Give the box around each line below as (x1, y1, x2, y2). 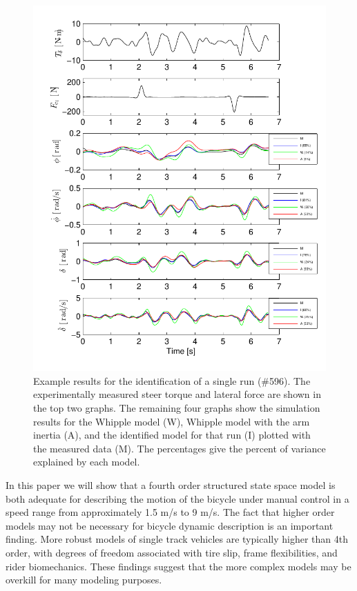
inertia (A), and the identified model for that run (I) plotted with (33, 428, 311, 442)
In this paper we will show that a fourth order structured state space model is (6, 478, 336, 492)
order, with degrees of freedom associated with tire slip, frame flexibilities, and (6, 545, 338, 559)
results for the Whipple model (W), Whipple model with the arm (33, 414, 310, 428)
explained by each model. (33, 454, 140, 469)
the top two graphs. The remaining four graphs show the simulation (33, 401, 320, 415)
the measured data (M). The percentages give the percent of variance (33, 441, 326, 455)
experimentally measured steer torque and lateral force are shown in (33, 387, 321, 401)
